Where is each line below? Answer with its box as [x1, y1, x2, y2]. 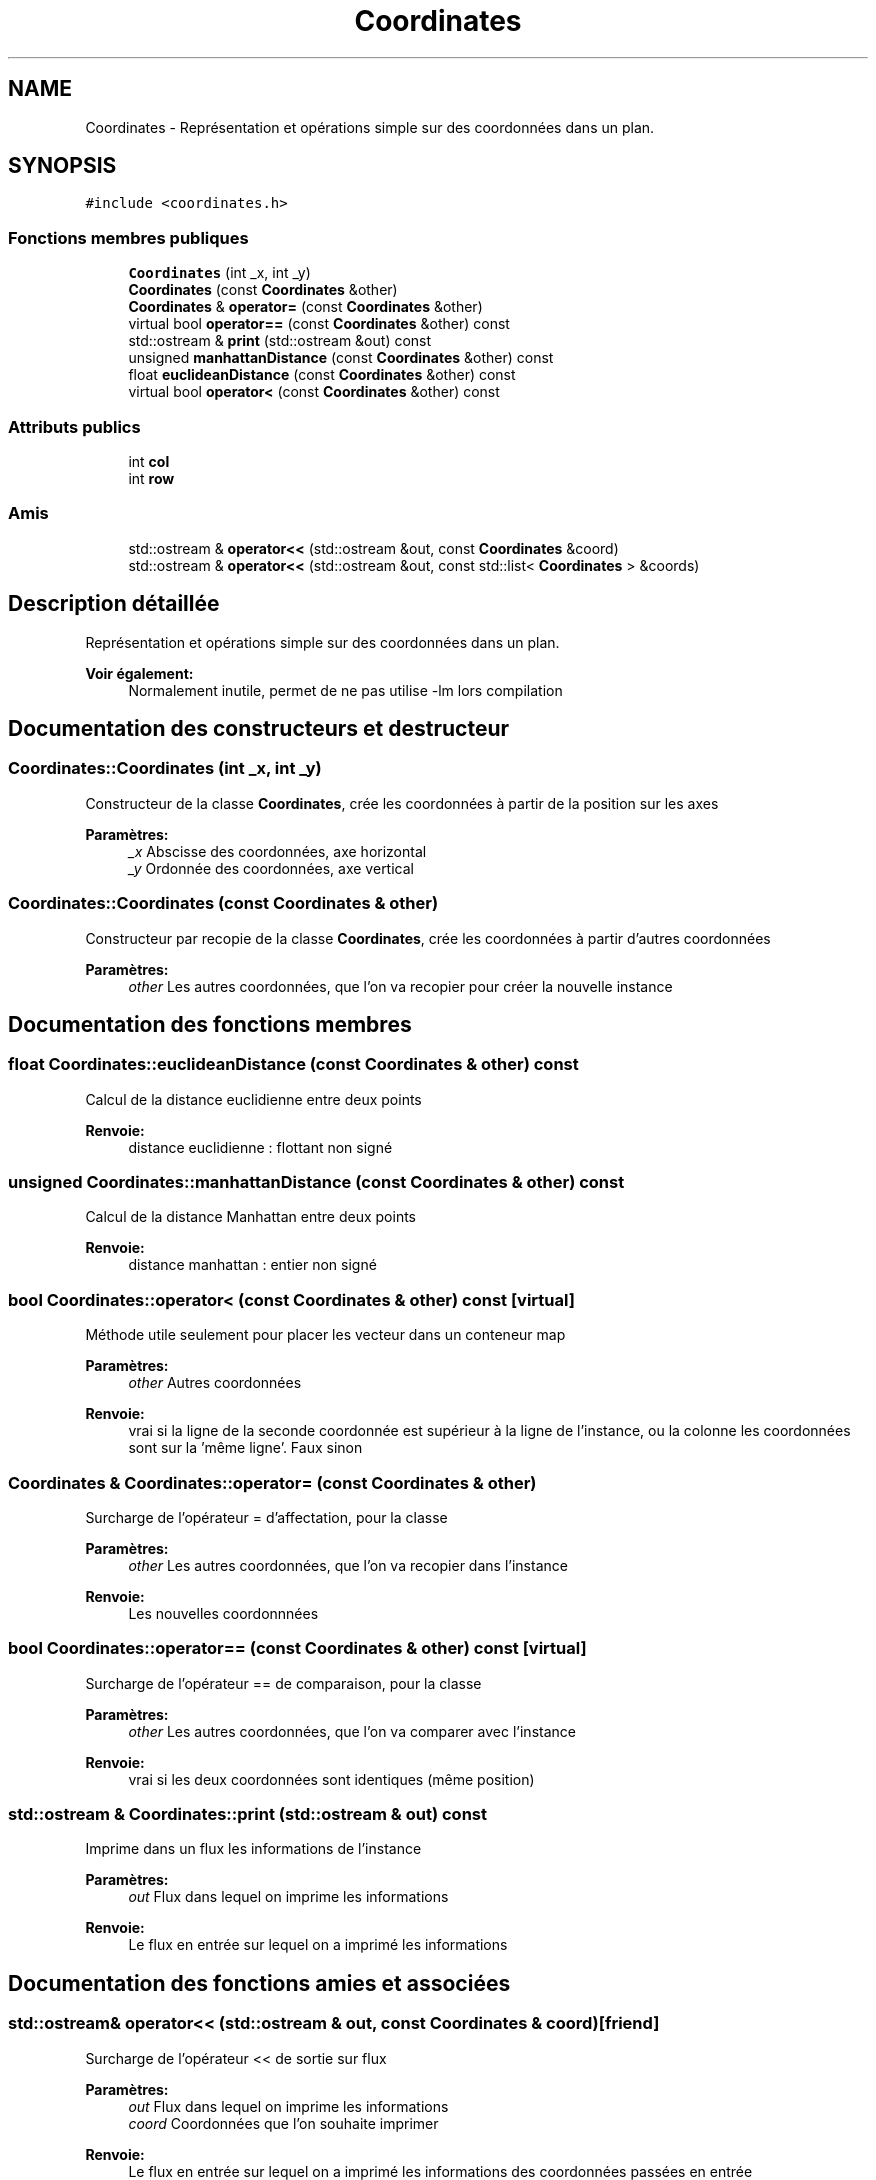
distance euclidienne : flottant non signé [128, 1138, 393, 1156]
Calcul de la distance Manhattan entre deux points [85, 1208, 416, 1226]
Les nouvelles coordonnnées [128, 1604, 319, 1622]
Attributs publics [8, 416, 141, 437]
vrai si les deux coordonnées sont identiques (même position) [128, 1770, 535, 1788]
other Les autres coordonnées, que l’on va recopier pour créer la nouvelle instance [128, 977, 673, 995]
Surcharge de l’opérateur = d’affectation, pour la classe [85, 1508, 448, 1526]
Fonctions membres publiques [8, 227, 249, 248]
